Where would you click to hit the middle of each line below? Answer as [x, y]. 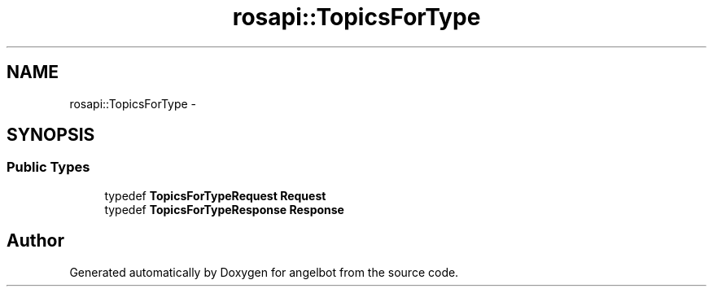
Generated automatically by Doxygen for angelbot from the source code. [264, 272]
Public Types [48, 167]
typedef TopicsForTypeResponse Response [224, 209]
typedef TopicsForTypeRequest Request [215, 195]
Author [35, 241]
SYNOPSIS [51, 135]
